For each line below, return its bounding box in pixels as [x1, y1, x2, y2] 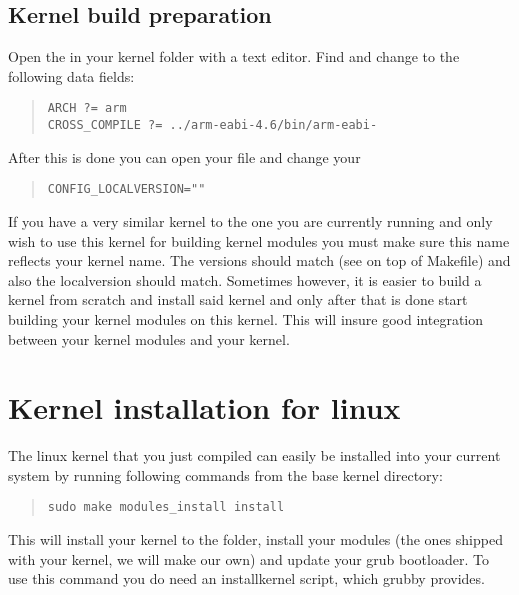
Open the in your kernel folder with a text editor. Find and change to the [8, 46, 460, 67]
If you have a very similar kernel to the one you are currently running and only [8, 210, 493, 231]
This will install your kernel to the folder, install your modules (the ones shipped [8, 529, 503, 550]
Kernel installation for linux [8, 387, 401, 428]
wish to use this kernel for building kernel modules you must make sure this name [8, 230, 510, 251]
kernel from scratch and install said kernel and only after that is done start [8, 289, 468, 310]
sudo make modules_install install [47, 500, 285, 515]
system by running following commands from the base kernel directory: [8, 464, 443, 485]
